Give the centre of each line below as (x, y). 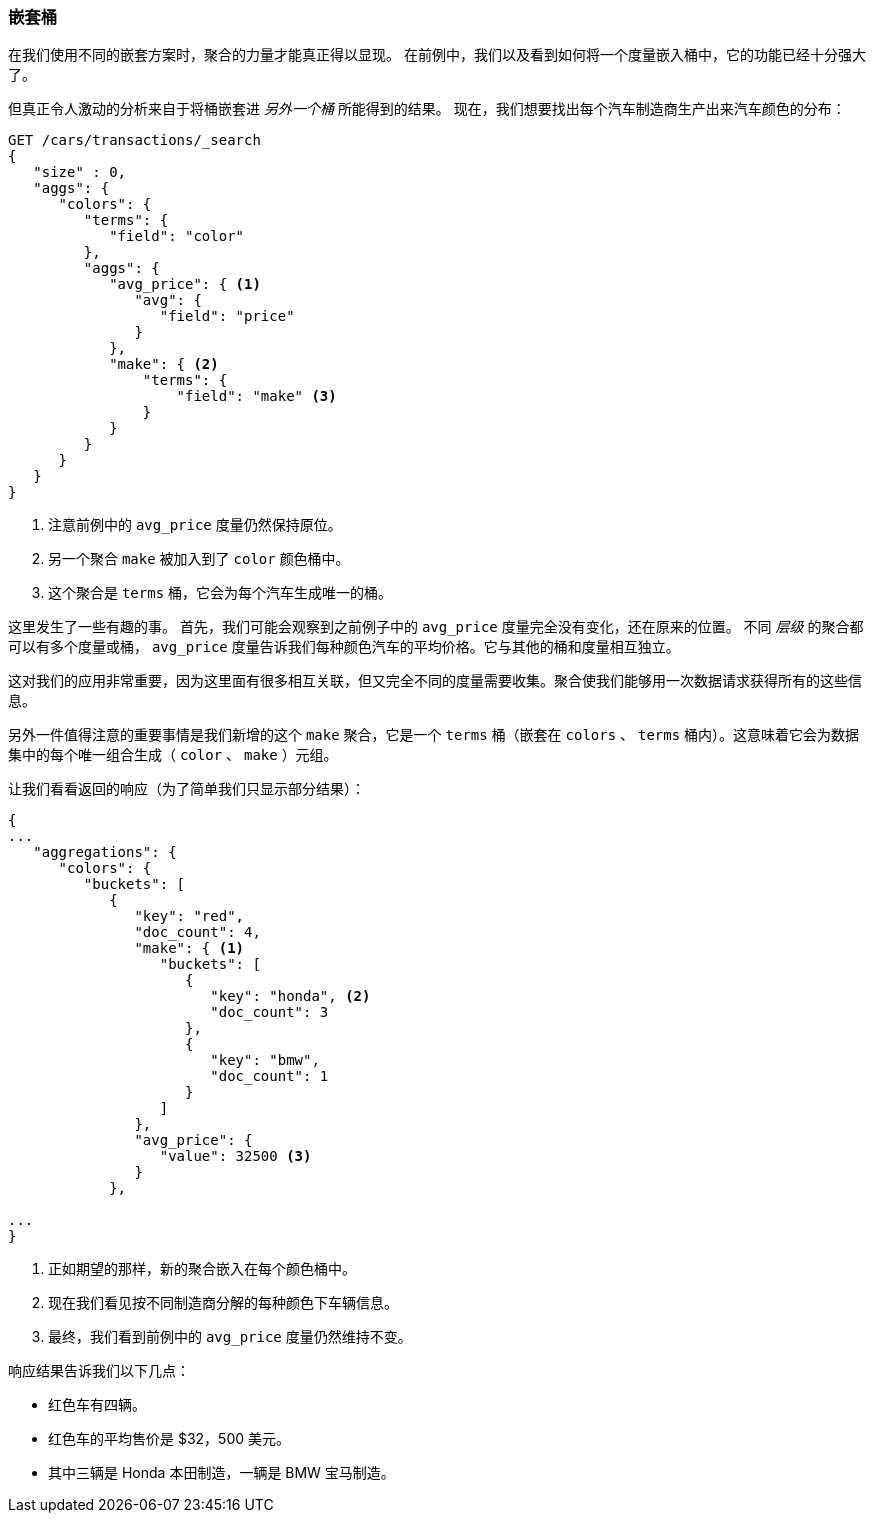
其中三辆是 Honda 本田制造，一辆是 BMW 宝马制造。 (221, 1473)
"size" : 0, (80, 172)
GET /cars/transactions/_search (134, 140)
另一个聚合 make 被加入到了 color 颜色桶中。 (199, 559)
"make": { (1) (189, 948)
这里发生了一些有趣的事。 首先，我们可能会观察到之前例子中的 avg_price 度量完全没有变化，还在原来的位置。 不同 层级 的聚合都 (436, 627)
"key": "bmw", (265, 1060)
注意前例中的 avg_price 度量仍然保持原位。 (195, 525)
